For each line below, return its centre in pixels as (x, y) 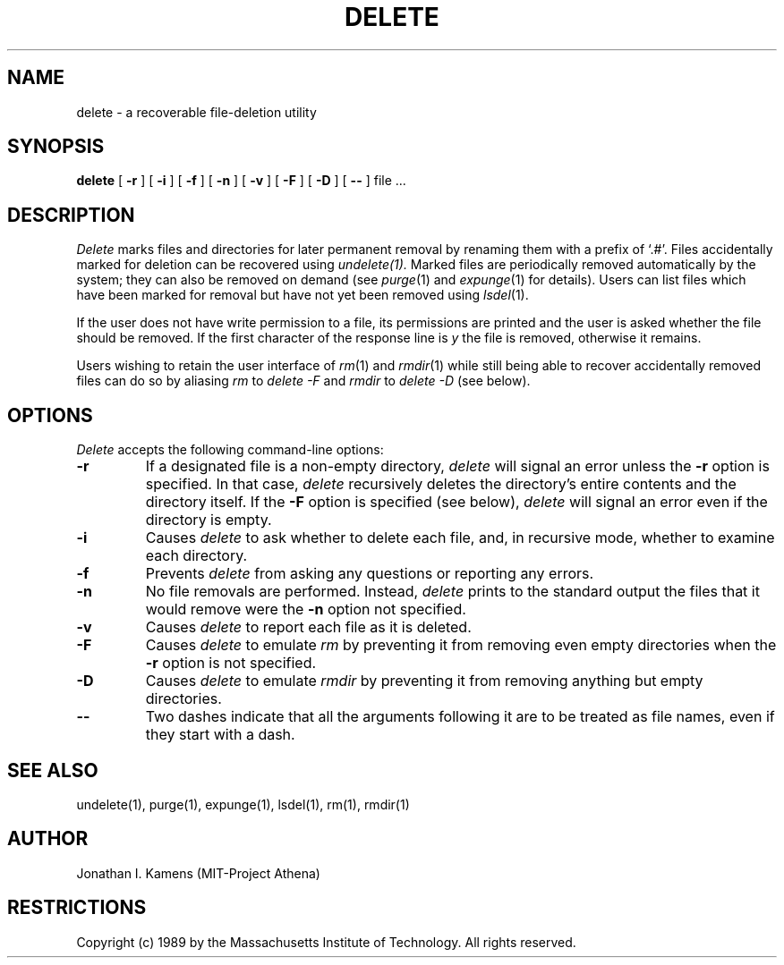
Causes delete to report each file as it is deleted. (308, 627)
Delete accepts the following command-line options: (230, 450)
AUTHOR (48, 839)
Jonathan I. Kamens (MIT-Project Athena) (198, 873)
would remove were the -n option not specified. (306, 609)
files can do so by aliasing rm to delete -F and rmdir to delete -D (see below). (303, 381)
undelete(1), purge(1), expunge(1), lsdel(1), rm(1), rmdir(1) (243, 804)
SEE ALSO (53, 770)
